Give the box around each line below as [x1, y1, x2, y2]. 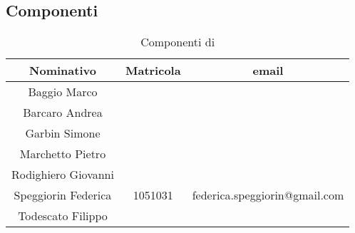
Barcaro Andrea [23, 104, 103, 121]
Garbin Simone [25, 125, 101, 142]
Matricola [125, 62, 181, 79]
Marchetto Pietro [19, 145, 106, 162]
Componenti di [140, 33, 215, 51]
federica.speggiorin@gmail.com [192, 187, 344, 204]
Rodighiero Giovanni [11, 166, 114, 183]
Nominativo [29, 62, 96, 79]
